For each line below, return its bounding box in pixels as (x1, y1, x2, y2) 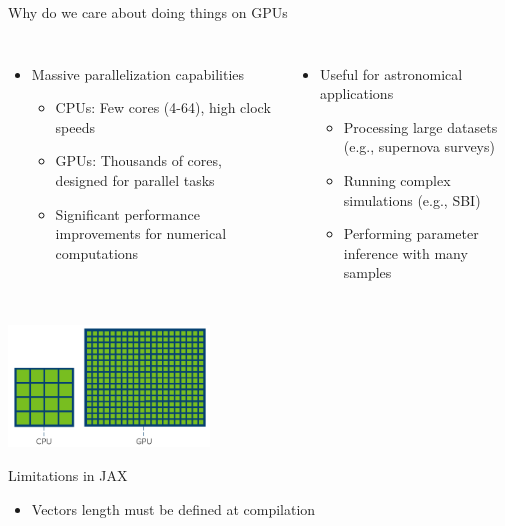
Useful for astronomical (319, 63, 463, 84)
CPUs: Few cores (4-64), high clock (55, 97, 271, 118)
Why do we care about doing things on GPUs (8, 2, 288, 22)
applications (319, 83, 394, 104)
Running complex (343, 169, 451, 190)
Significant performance (55, 203, 200, 224)
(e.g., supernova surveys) (343, 136, 495, 157)
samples (343, 262, 392, 283)
